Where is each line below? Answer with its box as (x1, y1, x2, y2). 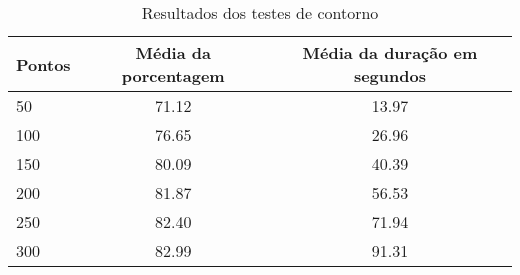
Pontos (16, 52, 71, 76)
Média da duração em (302, 41, 478, 64)
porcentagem (121, 64, 225, 87)
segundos (353, 64, 426, 87)
